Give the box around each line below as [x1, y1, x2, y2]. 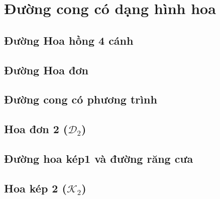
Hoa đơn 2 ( [4, 121, 68, 137]
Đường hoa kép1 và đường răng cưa [4, 150, 193, 166]
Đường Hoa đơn [4, 62, 88, 77]
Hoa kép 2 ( [4, 180, 67, 195]
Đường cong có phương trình [4, 91, 157, 107]
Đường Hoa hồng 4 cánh [4, 32, 134, 48]
